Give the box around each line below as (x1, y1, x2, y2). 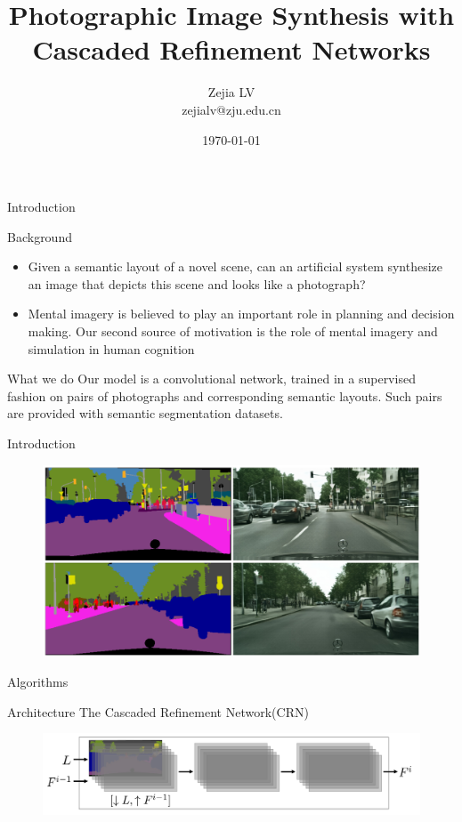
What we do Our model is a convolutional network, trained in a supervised (7, 369, 416, 388)
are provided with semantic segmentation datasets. (7, 404, 283, 423)
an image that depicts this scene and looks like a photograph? (28, 274, 366, 293)
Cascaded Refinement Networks (32, 31, 431, 68)
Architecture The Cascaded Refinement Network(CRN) (7, 702, 309, 721)
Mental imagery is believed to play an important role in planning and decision (28, 304, 455, 323)
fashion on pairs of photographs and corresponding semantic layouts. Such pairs (7, 386, 442, 405)
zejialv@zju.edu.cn (182, 100, 281, 118)
